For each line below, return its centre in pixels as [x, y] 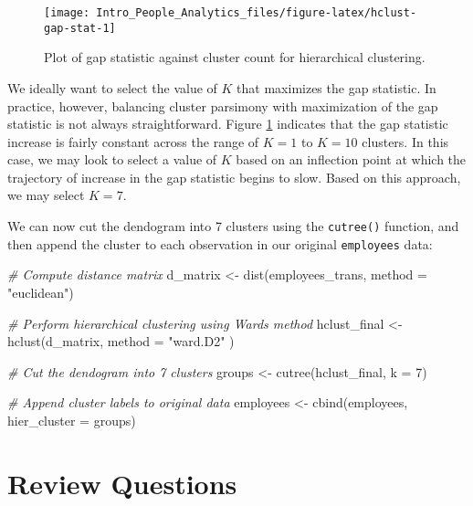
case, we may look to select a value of [112, 159]
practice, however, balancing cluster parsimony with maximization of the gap [223, 105]
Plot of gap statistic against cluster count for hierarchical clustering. [235, 57]
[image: [67, 13]
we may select [46, 195]
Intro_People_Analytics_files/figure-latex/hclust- [257, 13]
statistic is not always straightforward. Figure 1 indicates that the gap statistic [228, 124]
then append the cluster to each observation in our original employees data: [220, 243]
